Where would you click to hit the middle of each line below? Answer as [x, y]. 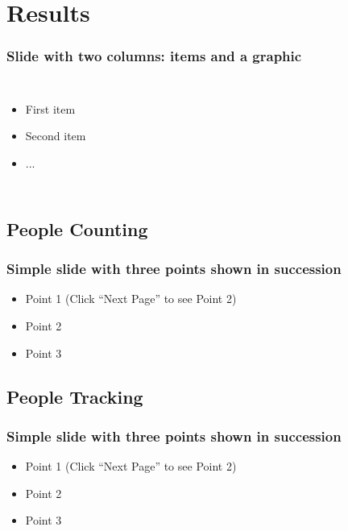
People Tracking [75, 396]
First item [50, 108]
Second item [56, 136]
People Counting [77, 228]
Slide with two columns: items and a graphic [154, 56]
